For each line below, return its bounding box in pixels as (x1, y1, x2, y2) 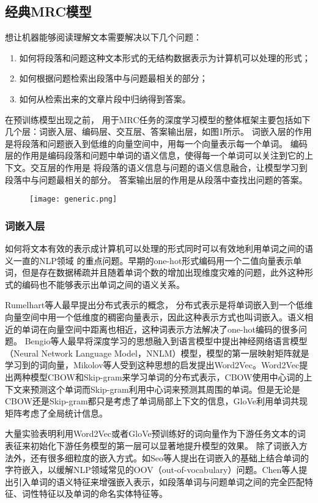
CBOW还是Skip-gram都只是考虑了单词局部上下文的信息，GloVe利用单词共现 (5, 395, 308, 407)
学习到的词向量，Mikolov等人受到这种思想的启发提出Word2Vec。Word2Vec (5, 358, 300, 371)
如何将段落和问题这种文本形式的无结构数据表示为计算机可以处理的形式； (19, 51, 311, 64)
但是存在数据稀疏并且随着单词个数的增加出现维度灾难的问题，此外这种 (21, 266, 305, 279)
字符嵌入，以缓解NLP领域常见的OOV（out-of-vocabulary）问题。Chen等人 (5, 463, 299, 476)
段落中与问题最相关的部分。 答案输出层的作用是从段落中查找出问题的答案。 (5, 173, 308, 186)
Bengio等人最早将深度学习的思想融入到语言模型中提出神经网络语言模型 (24, 335, 308, 347)
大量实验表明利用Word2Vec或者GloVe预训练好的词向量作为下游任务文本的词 (5, 427, 306, 440)
